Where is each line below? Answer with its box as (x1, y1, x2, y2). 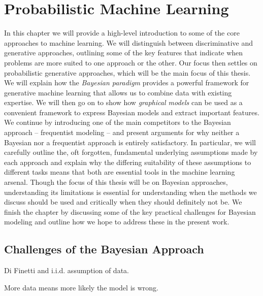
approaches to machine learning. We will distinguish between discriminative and (4, 37, 253, 48)
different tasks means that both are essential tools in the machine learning (4, 167, 235, 177)
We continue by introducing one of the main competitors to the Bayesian (4, 117, 231, 127)
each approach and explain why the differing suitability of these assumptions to (4, 156, 251, 167)
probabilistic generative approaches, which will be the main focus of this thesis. (4, 67, 251, 78)
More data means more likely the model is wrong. (4, 282, 158, 292)
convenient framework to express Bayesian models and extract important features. (4, 107, 259, 117)
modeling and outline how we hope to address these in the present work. (4, 216, 229, 227)
